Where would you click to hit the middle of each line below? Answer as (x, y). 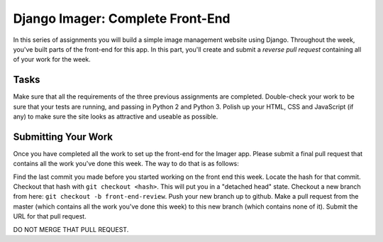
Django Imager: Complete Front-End (122, 18)
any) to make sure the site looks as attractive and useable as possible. (116, 116)
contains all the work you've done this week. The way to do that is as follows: (126, 164)
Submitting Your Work (63, 137)
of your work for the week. (52, 60)
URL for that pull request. (50, 216)
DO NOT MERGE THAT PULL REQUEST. (71, 229)
